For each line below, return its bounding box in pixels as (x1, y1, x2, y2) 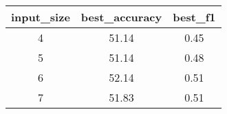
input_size (11, 9, 70, 25)
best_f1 (173, 9, 216, 25)
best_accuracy (80, 9, 162, 25)
